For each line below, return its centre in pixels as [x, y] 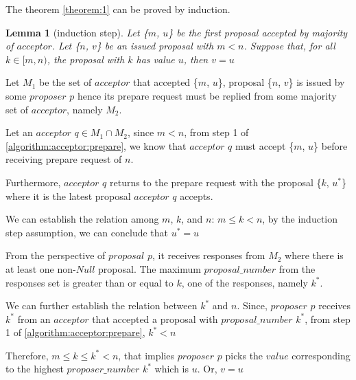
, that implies [146, 355]
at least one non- [41, 268]
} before [331, 145]
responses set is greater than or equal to [90, 282]
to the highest [35, 369]
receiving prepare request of [64, 159]
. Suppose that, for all [289, 46]
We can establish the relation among [82, 219]
